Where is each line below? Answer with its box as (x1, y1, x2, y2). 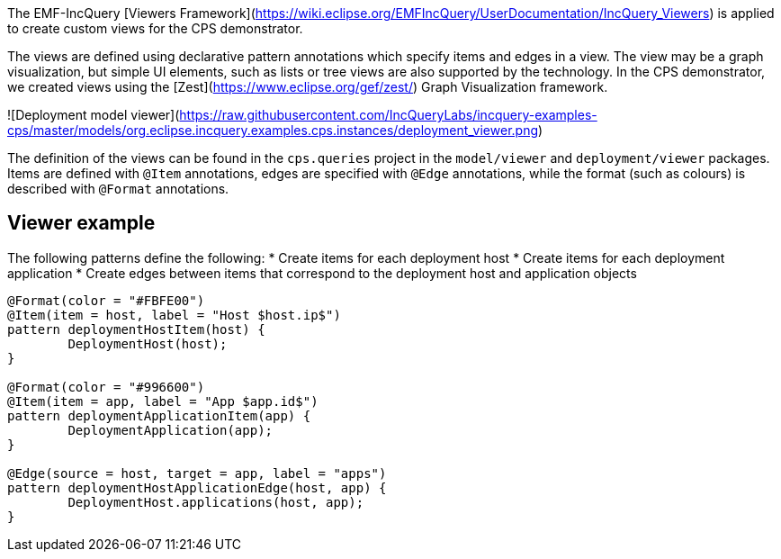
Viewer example (7, 212, 156, 235)
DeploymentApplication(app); (67, 422, 274, 437)
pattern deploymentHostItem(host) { (7, 321, 265, 337)
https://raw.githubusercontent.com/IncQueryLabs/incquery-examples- (179, 107, 597, 122)
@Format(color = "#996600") (7, 379, 205, 394)
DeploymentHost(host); (67, 336, 228, 351)
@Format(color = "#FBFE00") (7, 293, 205, 308)
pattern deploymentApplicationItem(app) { (7, 408, 311, 423)
